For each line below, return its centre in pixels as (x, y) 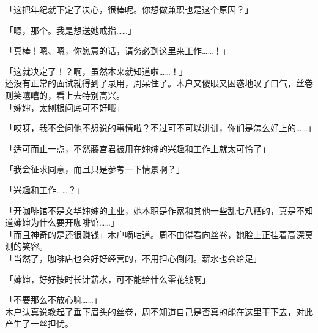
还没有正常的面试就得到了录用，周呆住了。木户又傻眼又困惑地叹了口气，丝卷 (159, 83)
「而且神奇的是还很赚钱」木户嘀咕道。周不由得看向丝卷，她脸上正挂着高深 (155, 234)
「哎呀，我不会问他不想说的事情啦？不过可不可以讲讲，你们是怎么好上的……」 (161, 128)
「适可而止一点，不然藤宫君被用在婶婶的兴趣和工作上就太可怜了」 (138, 148)
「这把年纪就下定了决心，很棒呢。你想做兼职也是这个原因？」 (129, 9)
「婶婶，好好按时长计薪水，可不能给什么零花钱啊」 (108, 279)
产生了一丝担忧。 (39, 323)
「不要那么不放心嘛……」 (54, 300)
